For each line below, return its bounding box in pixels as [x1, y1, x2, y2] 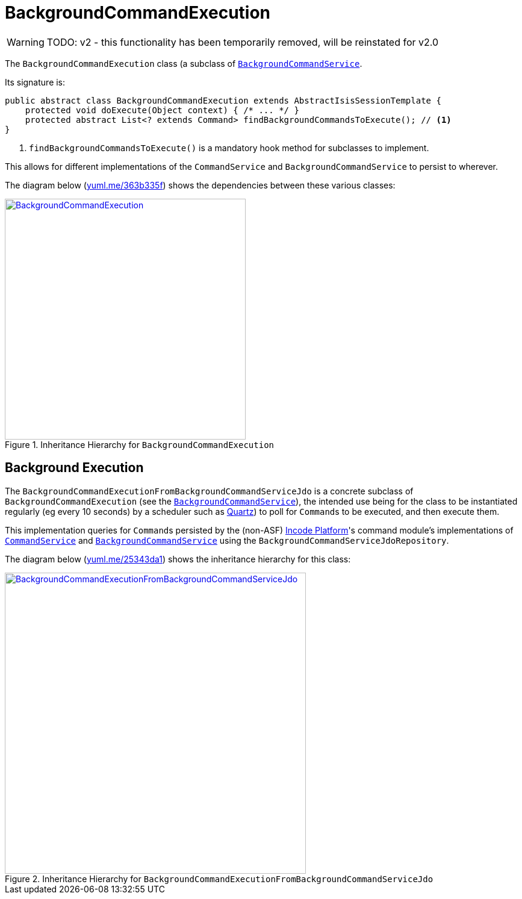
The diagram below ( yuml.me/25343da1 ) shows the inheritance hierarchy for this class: [5, 553, 351, 564]
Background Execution [5, 460, 144, 476]
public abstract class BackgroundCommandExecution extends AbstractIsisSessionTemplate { [5, 95, 441, 105]
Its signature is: [5, 76, 66, 87]
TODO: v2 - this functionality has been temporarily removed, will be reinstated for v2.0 [46, 36, 439, 48]
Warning [7, 36, 45, 48]
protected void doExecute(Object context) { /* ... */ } [25, 105, 299, 115]
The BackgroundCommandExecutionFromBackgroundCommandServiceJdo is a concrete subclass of [5, 485, 414, 496]
